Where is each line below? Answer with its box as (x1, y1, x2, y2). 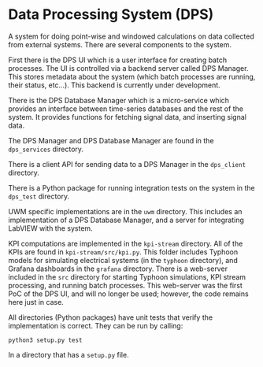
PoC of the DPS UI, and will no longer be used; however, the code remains (8, 289, 250, 298)
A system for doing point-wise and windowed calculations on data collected (8, 32, 254, 41)
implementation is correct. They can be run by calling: (8, 321, 183, 330)
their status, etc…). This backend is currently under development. (8, 80, 220, 90)
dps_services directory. (8, 144, 84, 154)
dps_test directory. (8, 191, 69, 201)
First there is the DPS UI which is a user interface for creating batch (8, 55, 227, 65)
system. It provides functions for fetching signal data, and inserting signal (8, 112, 246, 121)
